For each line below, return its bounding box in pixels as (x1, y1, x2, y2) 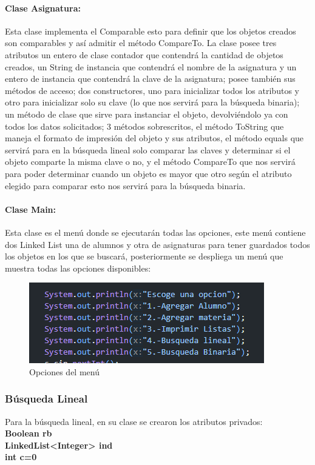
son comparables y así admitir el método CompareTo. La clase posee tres (5, 36, 277, 49)
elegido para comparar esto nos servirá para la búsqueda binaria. (5, 179, 246, 192)
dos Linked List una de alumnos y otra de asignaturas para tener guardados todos (5, 238, 310, 250)
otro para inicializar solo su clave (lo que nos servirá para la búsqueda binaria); (5, 96, 300, 109)
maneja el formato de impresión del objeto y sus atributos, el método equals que (5, 132, 304, 144)
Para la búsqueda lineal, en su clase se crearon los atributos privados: (5, 415, 263, 427)
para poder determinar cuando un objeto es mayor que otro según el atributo (5, 167, 292, 179)
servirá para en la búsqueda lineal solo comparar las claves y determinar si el (5, 143, 291, 156)
